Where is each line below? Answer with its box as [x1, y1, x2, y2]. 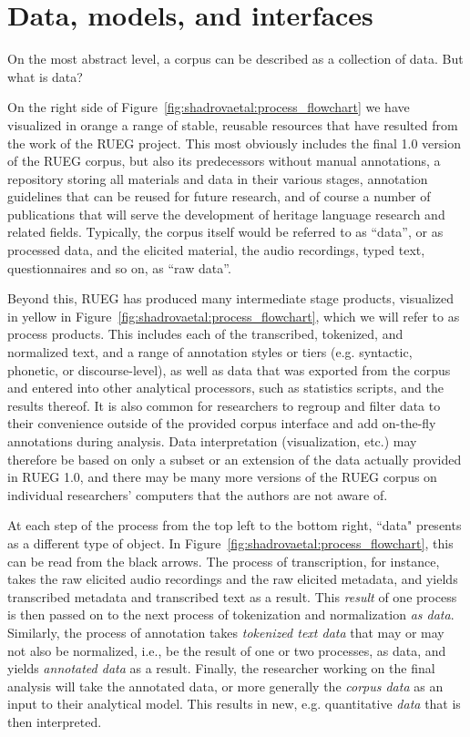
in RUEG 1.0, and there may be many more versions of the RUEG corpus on [7, 467, 437, 486]
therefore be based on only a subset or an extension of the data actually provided [7, 449, 462, 468]
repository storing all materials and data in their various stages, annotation [7, 169, 428, 188]
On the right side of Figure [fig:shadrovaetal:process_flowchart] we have [7, 97, 410, 117]
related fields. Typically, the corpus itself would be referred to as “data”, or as [7, 222, 444, 241]
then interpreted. [7, 711, 102, 731]
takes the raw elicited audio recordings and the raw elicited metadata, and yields [7, 569, 458, 589]
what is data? [7, 67, 83, 86]
